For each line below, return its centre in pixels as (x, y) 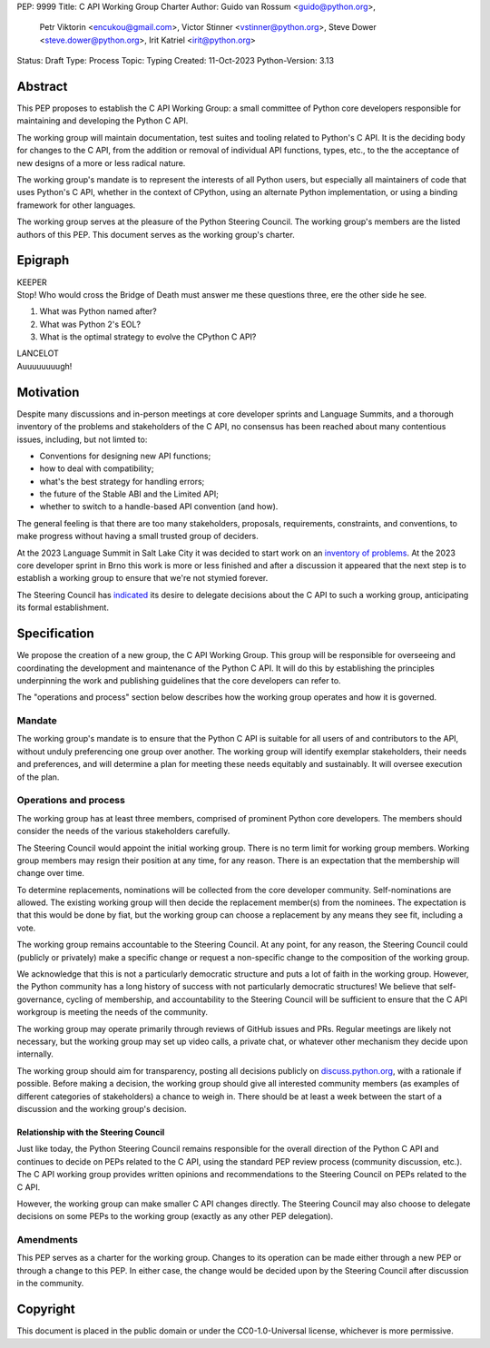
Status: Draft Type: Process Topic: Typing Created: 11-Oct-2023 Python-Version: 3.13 (176, 61)
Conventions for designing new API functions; (125, 456)
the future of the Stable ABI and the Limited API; (129, 494)
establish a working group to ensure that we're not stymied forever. (142, 578)
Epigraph (43, 260)
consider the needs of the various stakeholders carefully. (123, 831)
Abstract (42, 86)
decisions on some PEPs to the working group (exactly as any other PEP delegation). (175, 1216)
